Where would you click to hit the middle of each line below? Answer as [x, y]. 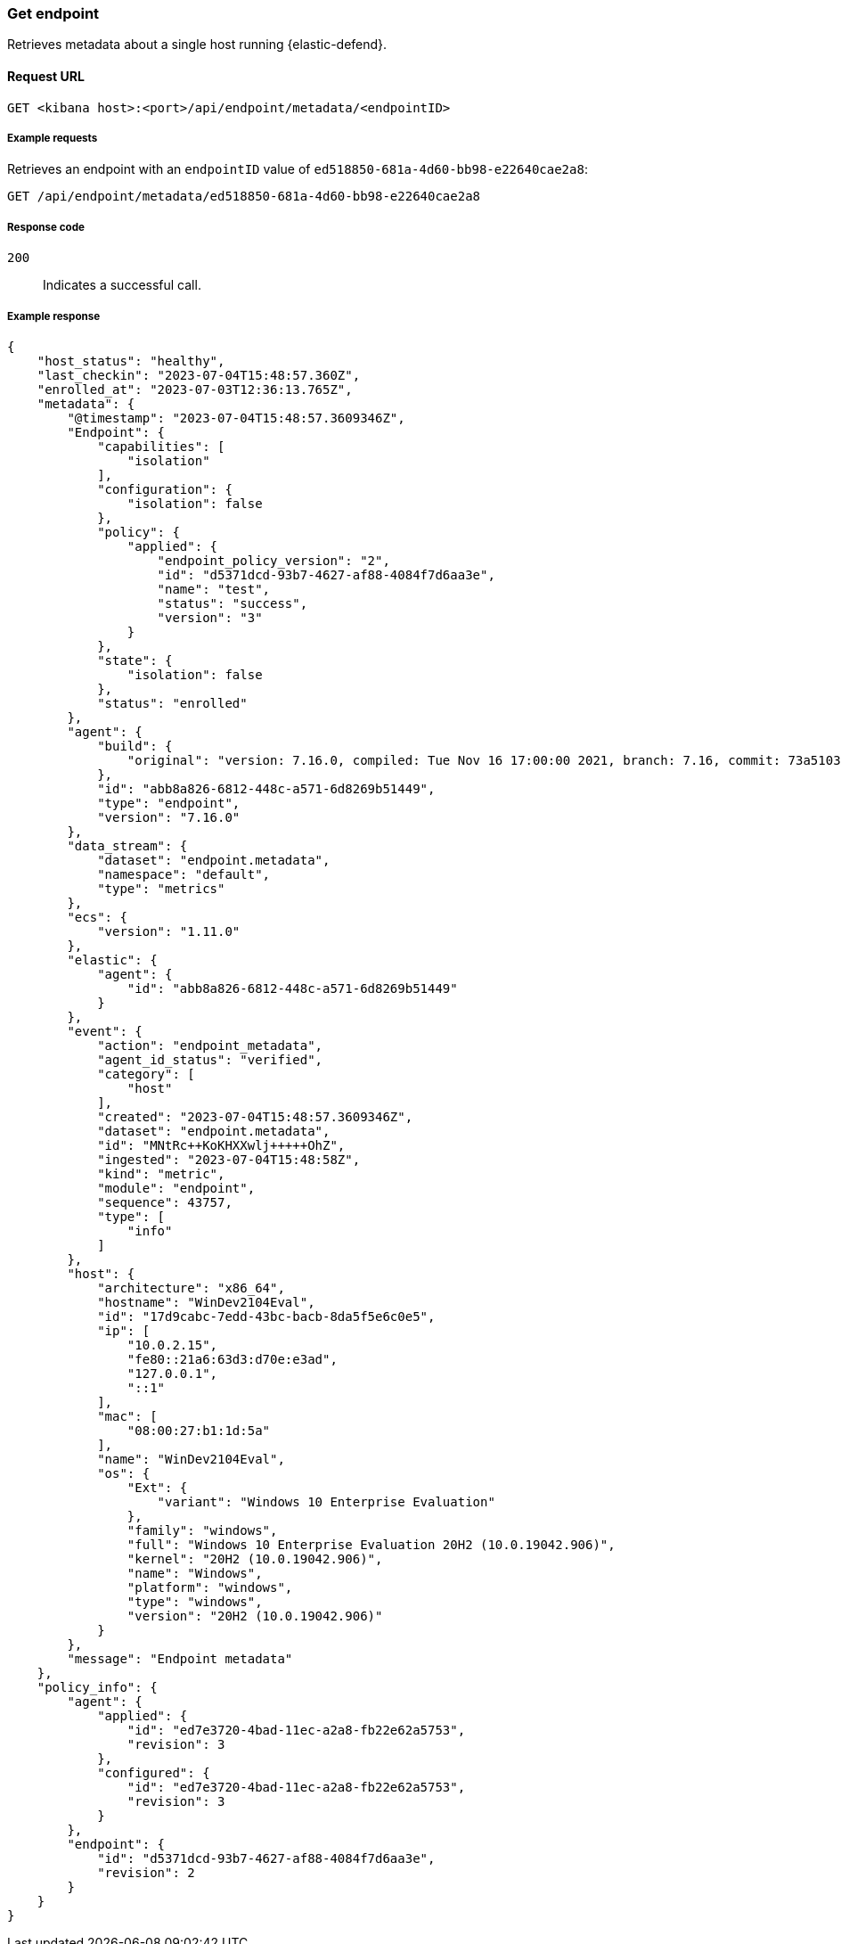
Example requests [53, 138]
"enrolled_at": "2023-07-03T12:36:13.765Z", [195, 389]
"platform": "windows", [210, 1587]
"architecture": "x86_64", [191, 1288]
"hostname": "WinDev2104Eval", [206, 1302]
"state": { [135, 660]
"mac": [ [127, 1416]
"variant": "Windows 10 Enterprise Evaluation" [326, 1501]
